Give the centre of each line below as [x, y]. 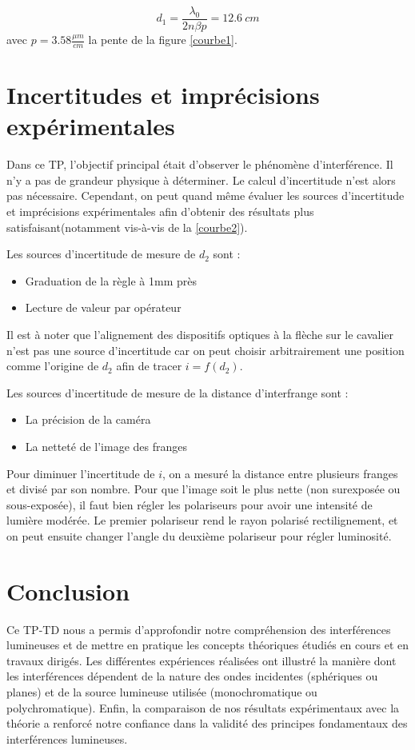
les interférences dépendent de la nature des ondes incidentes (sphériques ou [192, 676]
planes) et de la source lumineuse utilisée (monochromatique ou [162, 691]
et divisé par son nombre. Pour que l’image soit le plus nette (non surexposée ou [204, 489]
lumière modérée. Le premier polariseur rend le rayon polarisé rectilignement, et [202, 520]
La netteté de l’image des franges [106, 446]
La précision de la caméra [88, 419]
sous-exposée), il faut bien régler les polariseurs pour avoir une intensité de [190, 504]
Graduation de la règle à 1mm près [111, 280]
